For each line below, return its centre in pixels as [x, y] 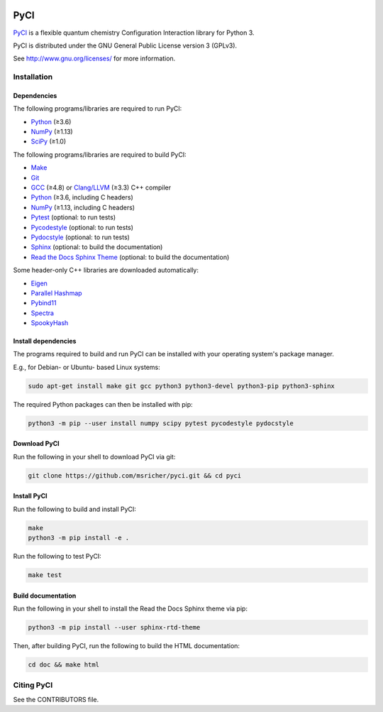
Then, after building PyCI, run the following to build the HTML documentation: [127, 646]
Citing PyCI [33, 685]
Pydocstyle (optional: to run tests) [81, 237]
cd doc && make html [63, 665]
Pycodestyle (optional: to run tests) [82, 227]
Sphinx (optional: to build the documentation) [97, 247]
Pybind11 [44, 303]
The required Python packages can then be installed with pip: [103, 404]
